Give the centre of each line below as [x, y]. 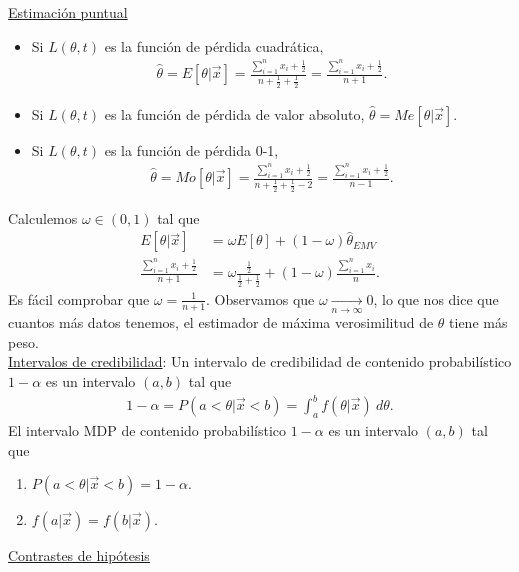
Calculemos [43, 217]
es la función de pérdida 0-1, [191, 149]
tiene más [478, 322]
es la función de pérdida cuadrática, [214, 45]
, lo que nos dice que [436, 298]
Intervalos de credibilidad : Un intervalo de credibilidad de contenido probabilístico [260, 361]
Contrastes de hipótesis [79, 555]
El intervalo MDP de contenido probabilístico [147, 429]
